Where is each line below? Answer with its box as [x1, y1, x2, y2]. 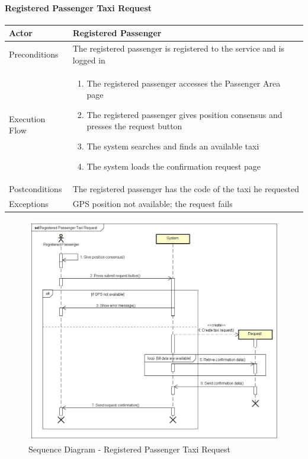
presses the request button [86, 120, 182, 132]
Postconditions [9, 183, 62, 195]
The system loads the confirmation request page [86, 160, 261, 172]
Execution [9, 112, 46, 125]
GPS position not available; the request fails [72, 197, 233, 210]
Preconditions [9, 47, 59, 60]
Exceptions [9, 197, 49, 210]
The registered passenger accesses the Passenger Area [86, 76, 281, 89]
